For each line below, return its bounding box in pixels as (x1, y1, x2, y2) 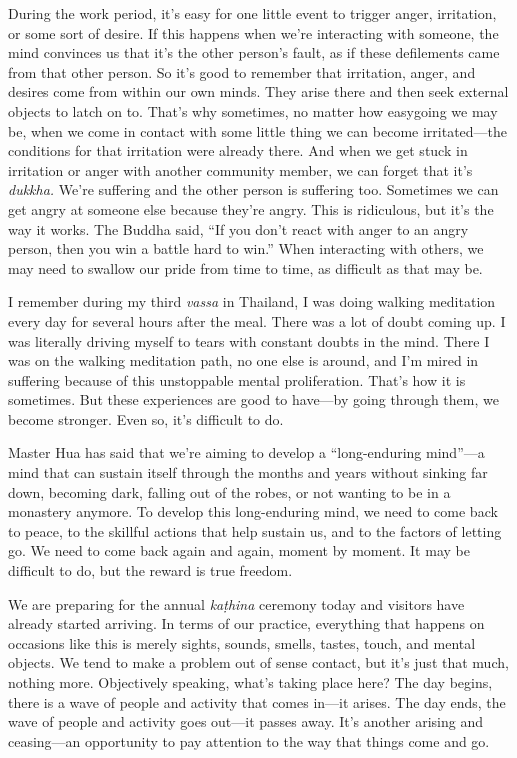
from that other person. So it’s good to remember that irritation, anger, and (8, 61, 476, 82)
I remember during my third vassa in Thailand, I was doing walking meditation (8, 291, 496, 312)
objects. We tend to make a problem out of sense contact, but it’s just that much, (8, 652, 509, 673)
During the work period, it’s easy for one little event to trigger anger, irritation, (8, 3, 497, 23)
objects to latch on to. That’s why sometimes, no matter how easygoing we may (8, 100, 498, 121)
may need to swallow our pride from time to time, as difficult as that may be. (8, 257, 483, 278)
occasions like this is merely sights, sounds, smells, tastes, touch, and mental (8, 632, 476, 653)
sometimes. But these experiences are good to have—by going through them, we (8, 389, 499, 410)
